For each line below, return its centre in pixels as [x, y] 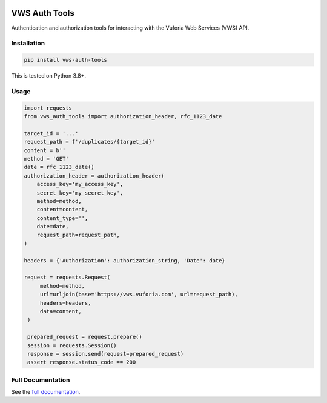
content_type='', [62, 218]
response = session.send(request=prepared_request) [106, 354]
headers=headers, [65, 303]
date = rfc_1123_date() [59, 167]
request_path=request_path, [78, 235]
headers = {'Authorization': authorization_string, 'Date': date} [124, 260]
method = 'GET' [46, 158]
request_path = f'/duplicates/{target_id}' [90, 142]
